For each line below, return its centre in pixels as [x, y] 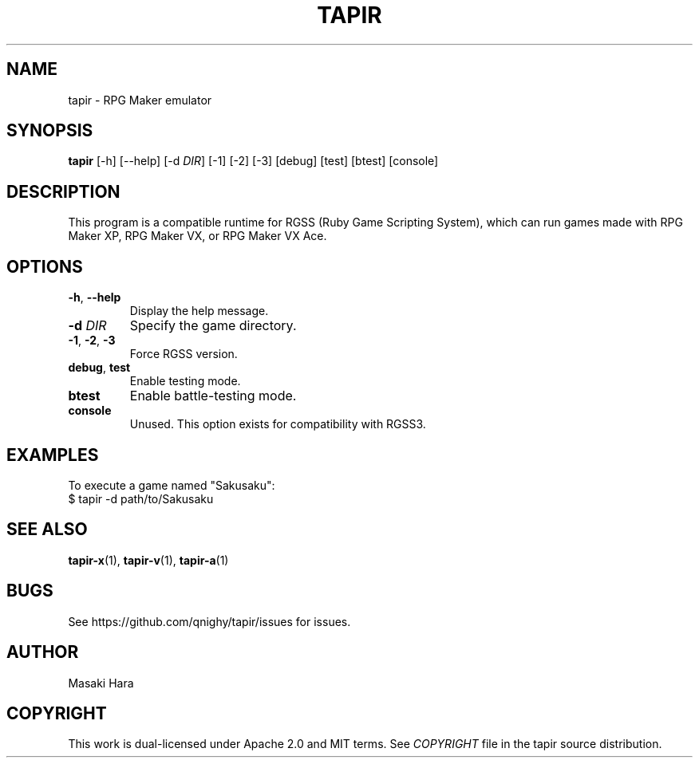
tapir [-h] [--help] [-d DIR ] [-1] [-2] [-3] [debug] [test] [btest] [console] [253, 161]
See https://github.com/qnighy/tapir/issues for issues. [209, 621]
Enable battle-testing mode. [213, 396]
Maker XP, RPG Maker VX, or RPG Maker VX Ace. [197, 236]
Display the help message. [199, 311]
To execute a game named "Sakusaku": [172, 485]
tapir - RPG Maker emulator [140, 100]
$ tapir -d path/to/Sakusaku [141, 498]
